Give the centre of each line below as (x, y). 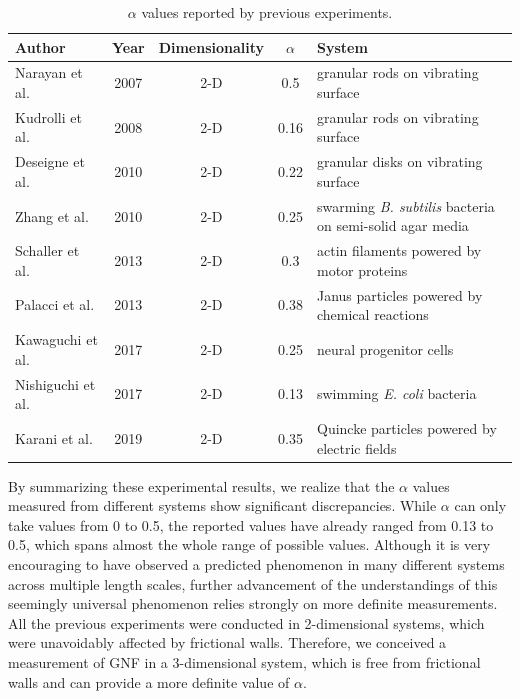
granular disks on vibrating (399, 161)
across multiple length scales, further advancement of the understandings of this (253, 583)
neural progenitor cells (385, 348)
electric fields (356, 447)
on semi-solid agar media (392, 225)
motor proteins (362, 269)
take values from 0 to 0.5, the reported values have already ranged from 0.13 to (251, 524)
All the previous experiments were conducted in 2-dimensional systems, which (246, 622)
